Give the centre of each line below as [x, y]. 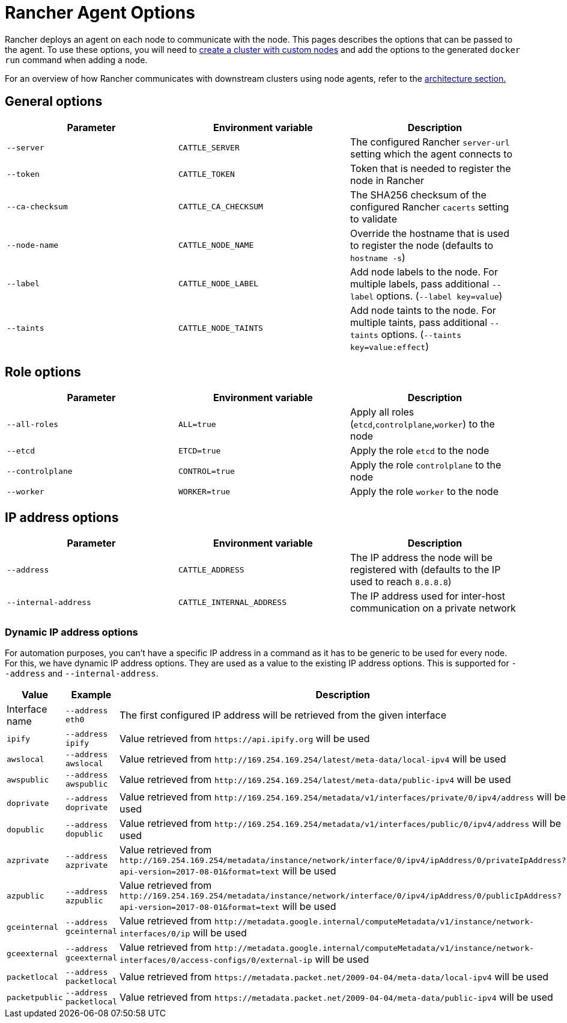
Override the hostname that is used [429, 233]
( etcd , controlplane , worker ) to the [422, 424]
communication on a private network [433, 608]
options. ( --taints [421, 334]
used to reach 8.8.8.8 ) [401, 582]
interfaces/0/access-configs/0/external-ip [216, 960]
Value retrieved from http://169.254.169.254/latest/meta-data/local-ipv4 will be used [313, 759]
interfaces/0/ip [155, 934]
